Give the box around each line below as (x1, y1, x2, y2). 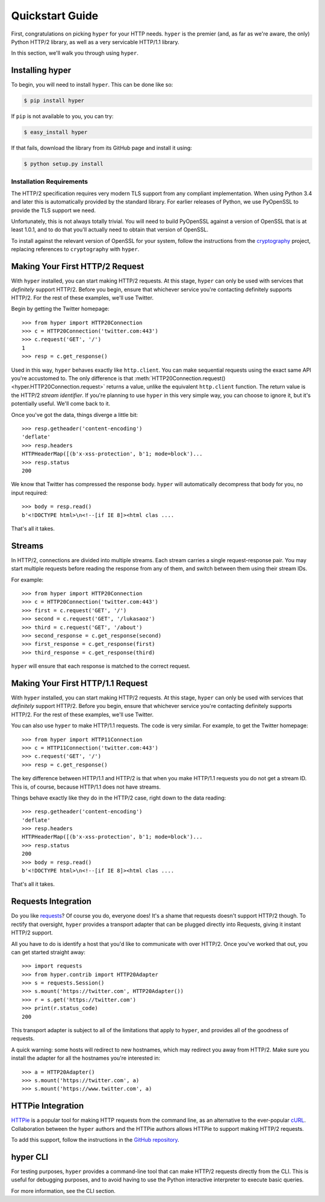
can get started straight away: (11, 948, 85, 956)
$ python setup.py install (23, 160, 104, 167)
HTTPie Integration (11, 1101, 84, 1111)
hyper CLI (11, 1151, 48, 1162)
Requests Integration (11, 897, 91, 907)
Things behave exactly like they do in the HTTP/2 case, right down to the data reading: (11, 794, 226, 801)
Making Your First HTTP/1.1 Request (11, 678, 148, 688)
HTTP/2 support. (11, 929, 54, 936)
